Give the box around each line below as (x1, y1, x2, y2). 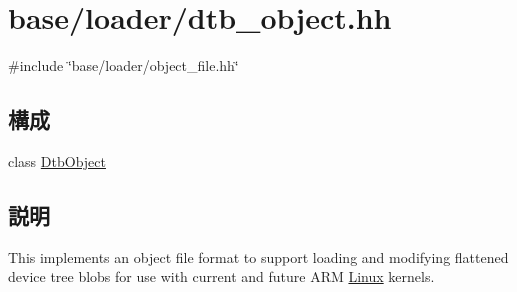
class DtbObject (8, 150, 106, 171)
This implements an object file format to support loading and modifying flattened (8, 246, 509, 267)
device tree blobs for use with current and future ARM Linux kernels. (8, 266, 435, 287)
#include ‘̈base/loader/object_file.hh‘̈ (8, 55, 239, 76)
